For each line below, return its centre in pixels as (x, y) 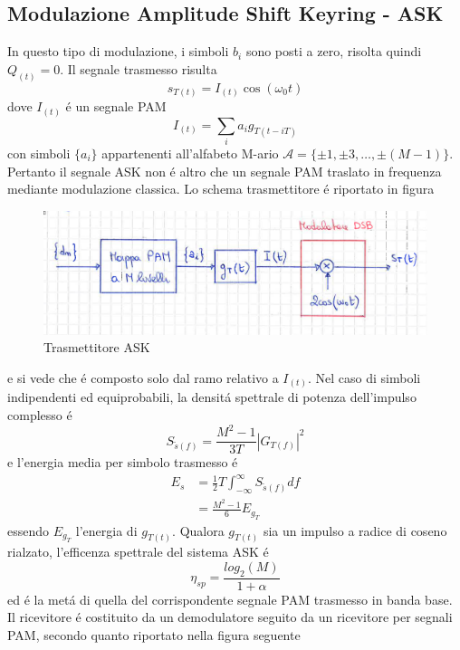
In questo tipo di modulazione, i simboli (118, 51)
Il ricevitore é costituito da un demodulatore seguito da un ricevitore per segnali (230, 617)
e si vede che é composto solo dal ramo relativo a (143, 377)
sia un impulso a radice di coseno (355, 530)
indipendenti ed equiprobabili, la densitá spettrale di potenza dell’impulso (212, 397)
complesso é (40, 414)
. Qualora (198, 530)
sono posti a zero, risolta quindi (334, 51)
